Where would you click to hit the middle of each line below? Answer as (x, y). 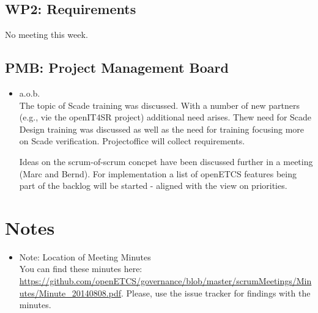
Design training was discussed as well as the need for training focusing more (162, 129)
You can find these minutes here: (81, 269)
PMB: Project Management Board (117, 68)
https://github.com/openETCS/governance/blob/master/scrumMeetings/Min (165, 281)
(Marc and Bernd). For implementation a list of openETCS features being (158, 173)
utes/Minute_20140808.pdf (70, 293)
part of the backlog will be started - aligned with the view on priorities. (153, 186)
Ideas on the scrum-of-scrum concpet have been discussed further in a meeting (166, 161)
